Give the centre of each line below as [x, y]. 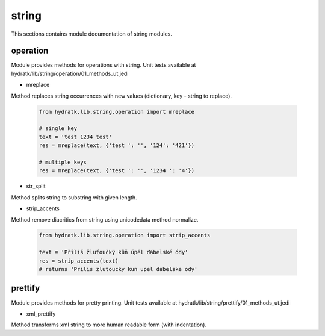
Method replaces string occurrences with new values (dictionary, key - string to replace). [121, 96]
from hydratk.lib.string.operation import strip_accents [125, 235]
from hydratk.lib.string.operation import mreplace [117, 112]
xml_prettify [41, 314]
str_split [36, 186]
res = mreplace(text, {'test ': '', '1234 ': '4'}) [117, 171]
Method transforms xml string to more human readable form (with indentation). [109, 325]
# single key [58, 129]
